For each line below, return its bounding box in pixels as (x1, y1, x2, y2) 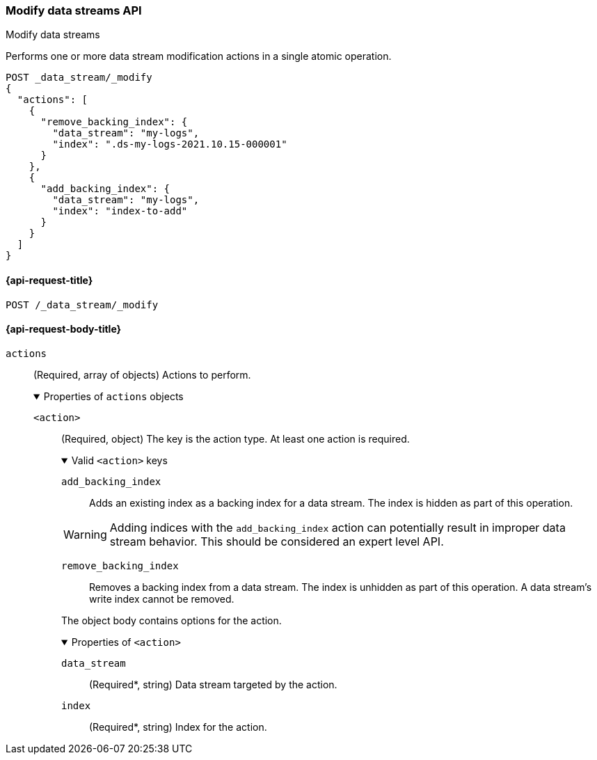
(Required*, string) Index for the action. (89, 720, 267, 733)
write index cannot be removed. (89, 592, 234, 605)
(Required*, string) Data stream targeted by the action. (89, 678, 337, 690)
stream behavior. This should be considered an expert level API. (109, 534, 444, 548)
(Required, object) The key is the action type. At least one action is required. (61, 432, 410, 445)
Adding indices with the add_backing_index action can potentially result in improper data (109, 520, 566, 535)
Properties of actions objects (43, 390, 184, 402)
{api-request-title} (6, 274, 93, 286)
